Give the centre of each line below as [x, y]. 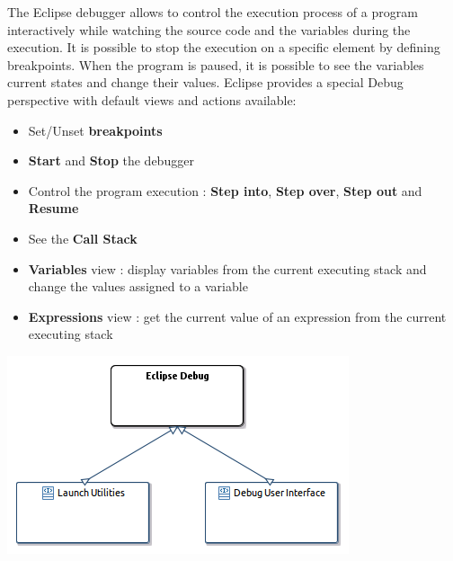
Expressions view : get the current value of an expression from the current [237, 316]
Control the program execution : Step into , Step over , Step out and [225, 190]
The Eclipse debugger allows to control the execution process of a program [213, 12]
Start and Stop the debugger [111, 160]
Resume [53, 208]
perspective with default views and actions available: [152, 99]
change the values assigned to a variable [138, 286]
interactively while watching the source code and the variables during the [209, 29]
